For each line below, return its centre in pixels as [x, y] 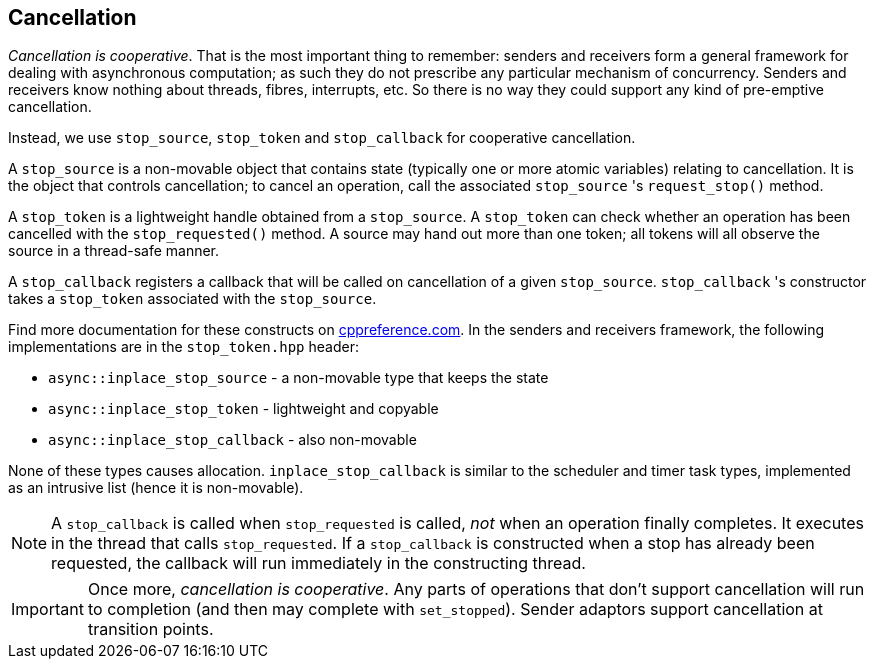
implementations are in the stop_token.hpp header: [183, 347]
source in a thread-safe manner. [114, 251]
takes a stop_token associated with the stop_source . [192, 299]
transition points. [150, 629]
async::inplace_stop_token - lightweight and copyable [243, 409]
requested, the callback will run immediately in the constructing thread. [318, 563]
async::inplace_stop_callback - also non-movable [232, 440]
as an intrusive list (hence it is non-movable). [156, 488]
